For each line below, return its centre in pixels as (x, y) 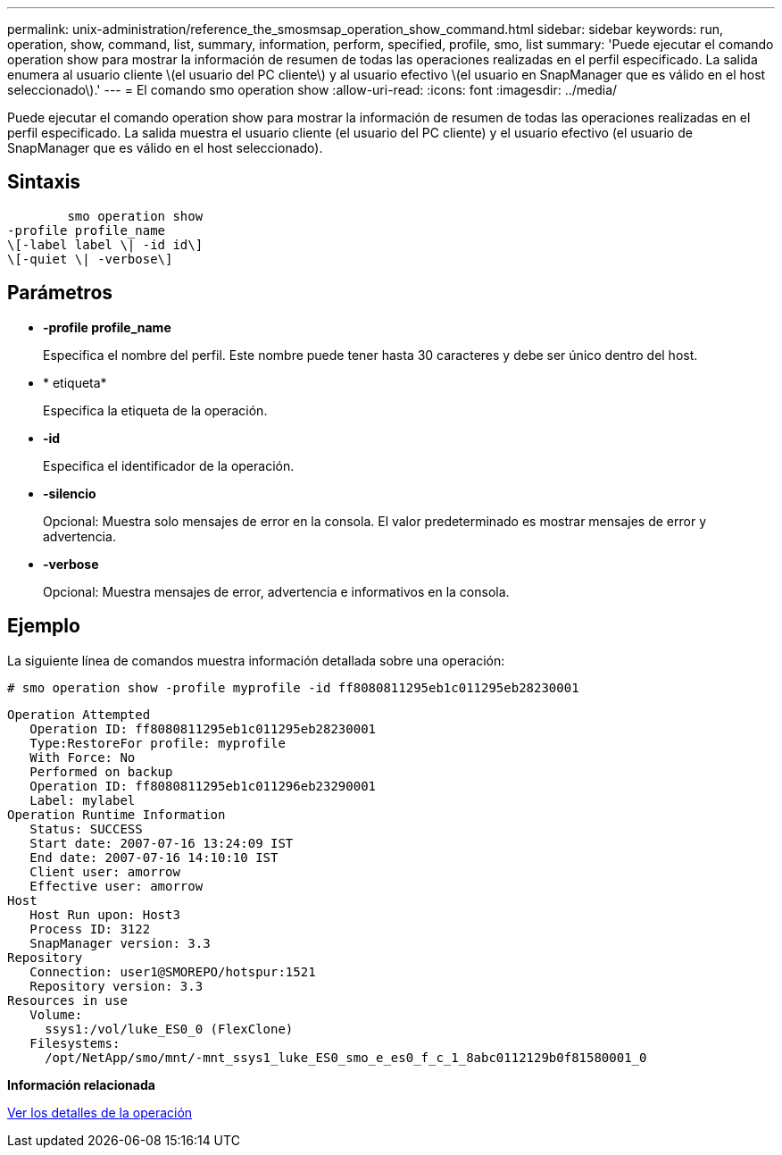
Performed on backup (101, 771)
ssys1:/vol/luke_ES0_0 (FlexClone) (169, 1029)
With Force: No (83, 757)
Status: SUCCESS (86, 829)
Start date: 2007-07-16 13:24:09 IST (162, 843)
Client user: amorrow (105, 871)
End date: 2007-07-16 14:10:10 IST (154, 857)
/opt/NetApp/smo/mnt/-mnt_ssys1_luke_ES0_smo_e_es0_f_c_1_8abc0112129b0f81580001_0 (346, 1057)
